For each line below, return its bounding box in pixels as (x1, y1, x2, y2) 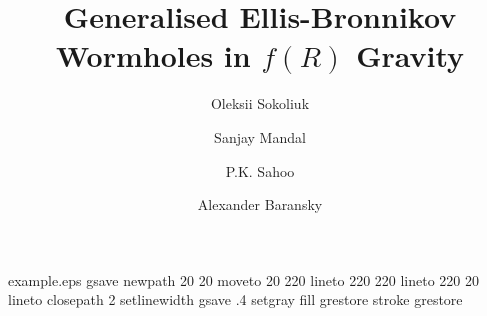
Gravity (356, 35, 465, 76)
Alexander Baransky (197, 194, 323, 215)
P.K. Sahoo (225, 160, 295, 181)
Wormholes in (55, 35, 251, 76)
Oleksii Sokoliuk (210, 93, 310, 114)
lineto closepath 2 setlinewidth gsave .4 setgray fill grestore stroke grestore (8, 289, 463, 310)
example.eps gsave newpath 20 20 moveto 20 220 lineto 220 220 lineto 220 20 (8, 269, 480, 290)
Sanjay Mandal (214, 126, 306, 147)
